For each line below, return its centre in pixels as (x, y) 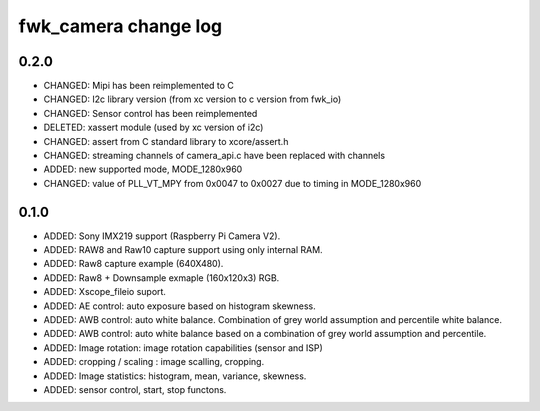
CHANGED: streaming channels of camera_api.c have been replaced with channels (214, 156)
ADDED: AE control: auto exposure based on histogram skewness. (180, 306)
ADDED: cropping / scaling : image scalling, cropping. (154, 362)
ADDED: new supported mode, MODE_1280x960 (143, 169)
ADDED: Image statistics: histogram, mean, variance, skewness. (175, 376)
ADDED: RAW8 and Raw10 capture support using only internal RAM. (183, 250)
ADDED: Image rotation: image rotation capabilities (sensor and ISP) (183, 347)
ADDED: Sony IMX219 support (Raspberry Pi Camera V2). (162, 236)
